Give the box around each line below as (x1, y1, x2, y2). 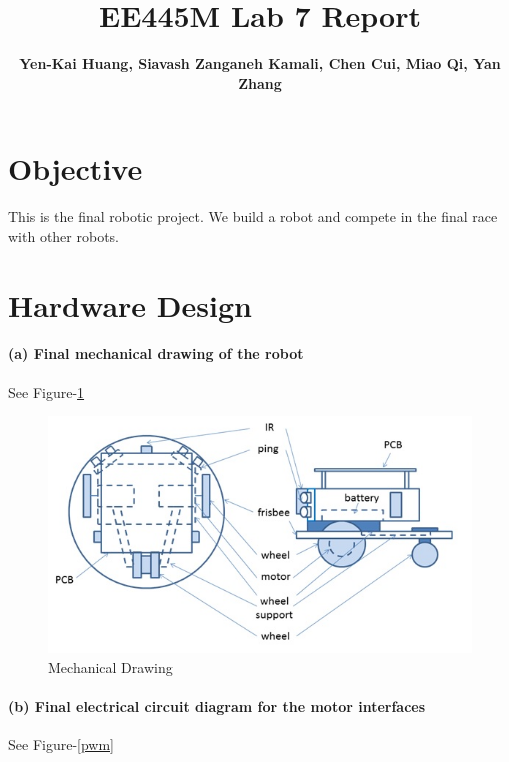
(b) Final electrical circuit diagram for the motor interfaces (8, 695, 426, 716)
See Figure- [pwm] (8, 734, 115, 755)
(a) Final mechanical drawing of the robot (8, 343, 304, 364)
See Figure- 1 (8, 381, 85, 402)
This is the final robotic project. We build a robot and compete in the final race (8, 206, 498, 227)
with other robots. (8, 225, 120, 246)
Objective (8, 148, 143, 189)
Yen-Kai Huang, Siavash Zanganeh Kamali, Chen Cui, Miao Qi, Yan (19, 53, 501, 74)
